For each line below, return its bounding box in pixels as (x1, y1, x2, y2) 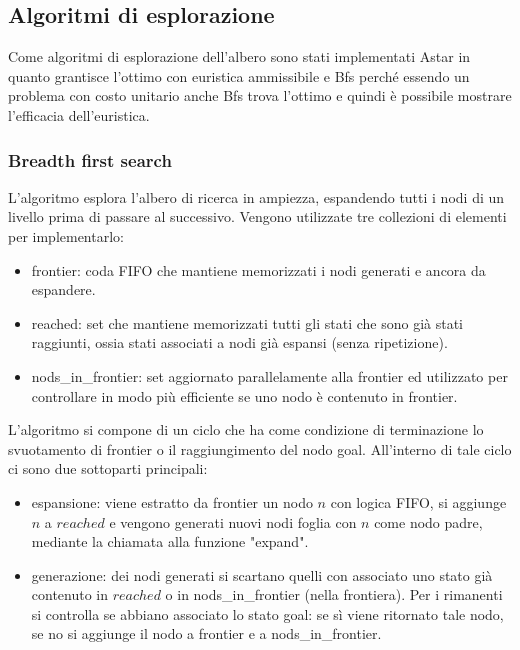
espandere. (31, 279, 96, 300)
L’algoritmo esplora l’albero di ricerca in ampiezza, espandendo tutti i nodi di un (8, 186, 505, 207)
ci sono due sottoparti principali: (8, 458, 208, 479)
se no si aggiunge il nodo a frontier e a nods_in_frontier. (31, 623, 382, 644)
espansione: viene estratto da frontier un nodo (31, 491, 313, 512)
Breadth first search (8, 147, 172, 172)
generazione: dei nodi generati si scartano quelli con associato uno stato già (31, 564, 493, 585)
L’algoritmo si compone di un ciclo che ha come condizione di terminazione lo (8, 419, 484, 440)
